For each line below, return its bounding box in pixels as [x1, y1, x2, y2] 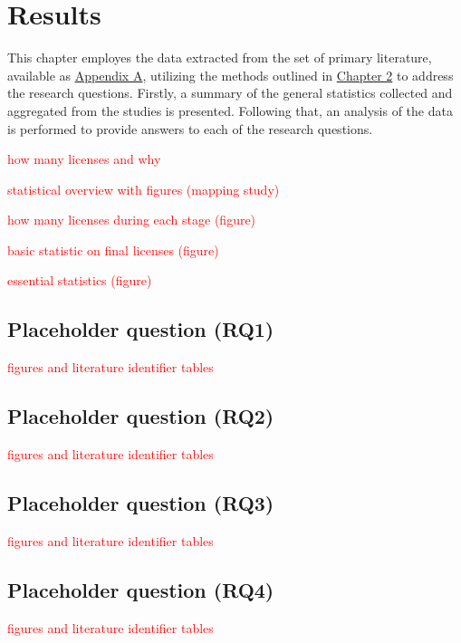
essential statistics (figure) [7, 271, 152, 290]
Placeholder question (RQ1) [7, 315, 274, 343]
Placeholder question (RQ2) [7, 402, 274, 430]
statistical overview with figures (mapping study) [7, 179, 280, 198]
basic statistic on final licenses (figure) [7, 240, 219, 259]
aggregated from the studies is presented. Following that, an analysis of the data [7, 101, 453, 120]
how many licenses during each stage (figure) [7, 210, 256, 229]
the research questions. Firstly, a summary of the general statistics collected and [7, 83, 453, 102]
